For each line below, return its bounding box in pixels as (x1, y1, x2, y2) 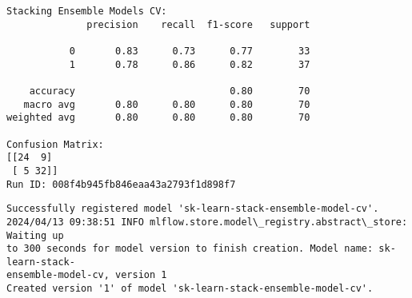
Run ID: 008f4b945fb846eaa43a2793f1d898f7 (6, 178, 236, 190)
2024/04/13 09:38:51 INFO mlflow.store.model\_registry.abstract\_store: (6, 216, 408, 228)
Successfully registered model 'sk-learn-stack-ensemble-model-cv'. (6, 203, 379, 215)
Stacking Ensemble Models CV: (6, 6, 167, 17)
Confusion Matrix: (6, 138, 104, 150)
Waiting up (6, 229, 64, 241)
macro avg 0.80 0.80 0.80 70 (23, 98, 310, 110)
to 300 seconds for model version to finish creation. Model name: (6, 243, 374, 255)
